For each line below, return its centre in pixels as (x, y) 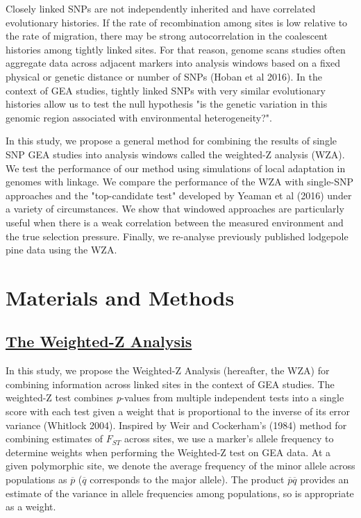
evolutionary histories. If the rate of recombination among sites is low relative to (177, 22)
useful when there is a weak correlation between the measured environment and (175, 222)
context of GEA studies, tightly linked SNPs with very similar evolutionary (166, 90)
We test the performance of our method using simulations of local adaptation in (176, 168)
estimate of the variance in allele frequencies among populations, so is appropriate (180, 493)
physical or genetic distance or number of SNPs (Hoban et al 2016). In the (164, 76)
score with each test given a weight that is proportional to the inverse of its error (178, 411)
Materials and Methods (120, 297)
